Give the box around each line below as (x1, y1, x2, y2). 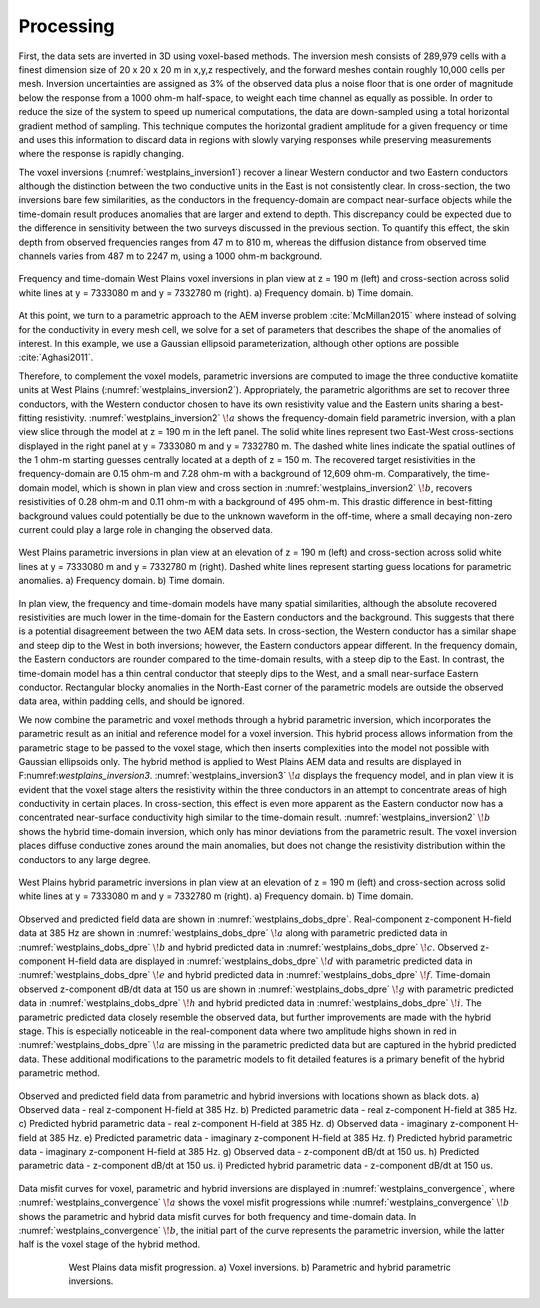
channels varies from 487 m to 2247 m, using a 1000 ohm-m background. (18, 250, 323, 262)
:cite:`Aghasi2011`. (18, 351, 94, 364)
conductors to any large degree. (18, 853, 152, 865)
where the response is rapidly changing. (18, 148, 185, 160)
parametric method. (18, 1067, 100, 1079)
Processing (18, 15, 115, 37)
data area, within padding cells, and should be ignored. (18, 695, 245, 707)
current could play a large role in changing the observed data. (18, 524, 274, 536)
